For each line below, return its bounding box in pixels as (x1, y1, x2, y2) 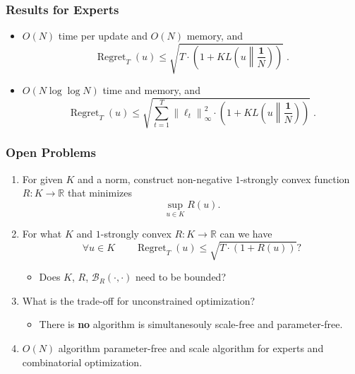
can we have (219, 226, 272, 241)
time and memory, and (102, 83, 200, 98)
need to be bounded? (136, 269, 226, 284)
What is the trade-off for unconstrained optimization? (22, 293, 255, 308)
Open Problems (6, 144, 96, 161)
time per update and (58, 28, 148, 43)
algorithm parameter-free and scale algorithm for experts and (58, 341, 324, 356)
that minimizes (67, 185, 132, 200)
